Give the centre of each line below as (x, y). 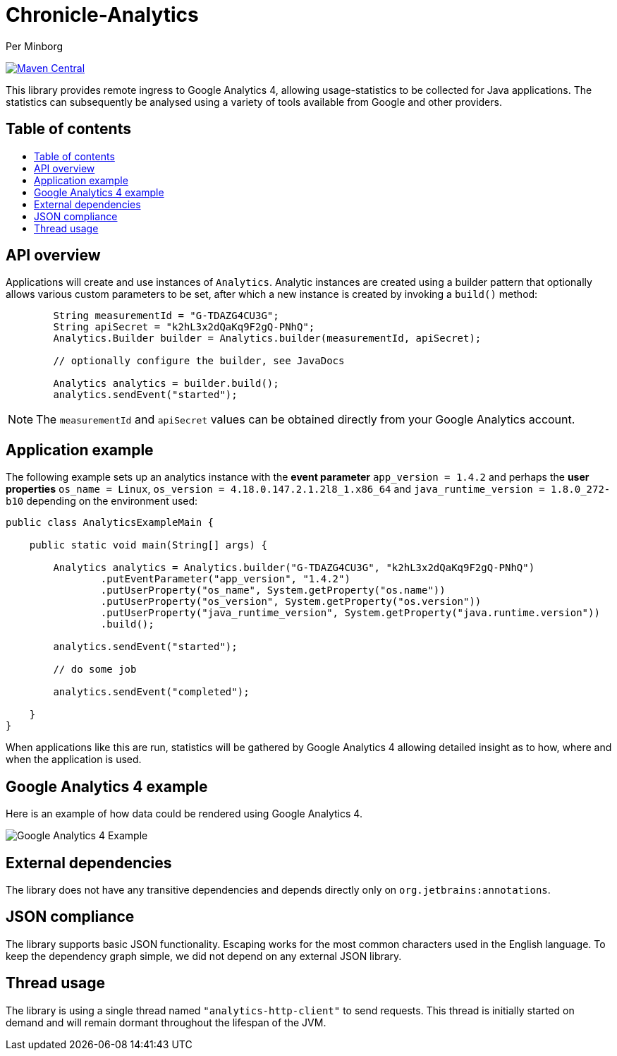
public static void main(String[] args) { (148, 545)
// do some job (95, 670)
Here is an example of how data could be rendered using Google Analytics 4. (184, 814)
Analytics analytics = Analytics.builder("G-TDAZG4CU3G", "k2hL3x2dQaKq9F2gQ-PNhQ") (294, 568)
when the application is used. (74, 760)
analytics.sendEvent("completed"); (151, 692)
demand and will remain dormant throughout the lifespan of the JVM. (166, 1022)
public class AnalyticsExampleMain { (110, 523)
